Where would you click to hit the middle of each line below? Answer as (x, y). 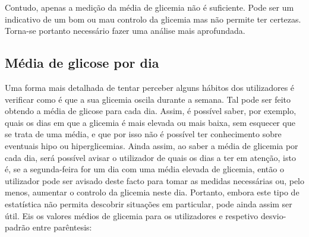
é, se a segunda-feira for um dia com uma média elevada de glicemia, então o (144, 169)
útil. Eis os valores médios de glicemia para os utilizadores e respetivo (132, 215)
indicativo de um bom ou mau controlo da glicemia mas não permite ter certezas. (153, 19)
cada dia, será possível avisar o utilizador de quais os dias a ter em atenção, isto (150, 157)
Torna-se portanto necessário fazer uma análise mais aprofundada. (125, 31)
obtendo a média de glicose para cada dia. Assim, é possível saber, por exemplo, (151, 111)
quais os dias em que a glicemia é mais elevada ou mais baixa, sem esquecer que (150, 122)
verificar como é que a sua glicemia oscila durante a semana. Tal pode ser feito (148, 99)
